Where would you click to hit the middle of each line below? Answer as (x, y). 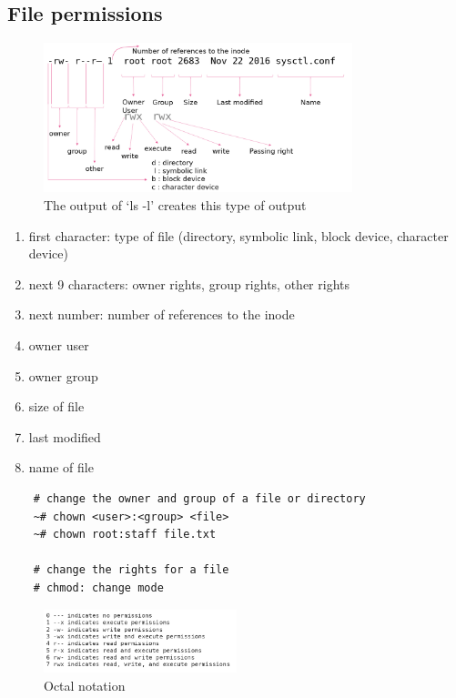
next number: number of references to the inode (162, 314)
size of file (56, 406)
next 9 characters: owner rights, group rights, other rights (189, 283)
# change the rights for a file (131, 570)
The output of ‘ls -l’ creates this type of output (175, 205)
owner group (63, 375)
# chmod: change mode (98, 587)
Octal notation (85, 685)
